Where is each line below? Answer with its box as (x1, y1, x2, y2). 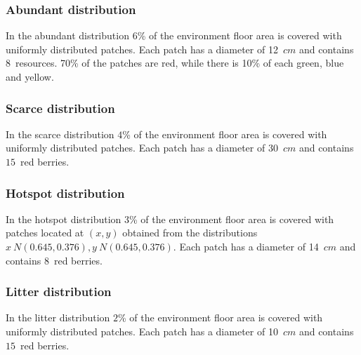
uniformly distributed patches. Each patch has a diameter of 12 (6, 41, 278, 56)
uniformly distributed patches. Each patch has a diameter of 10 (6, 324, 278, 338)
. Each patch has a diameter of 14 (173, 239, 319, 253)
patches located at (6, 225, 84, 240)
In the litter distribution (6, 310, 110, 325)
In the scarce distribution (6, 126, 114, 141)
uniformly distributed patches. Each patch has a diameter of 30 (6, 140, 278, 155)
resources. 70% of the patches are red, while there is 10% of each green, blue (15, 55, 344, 70)
